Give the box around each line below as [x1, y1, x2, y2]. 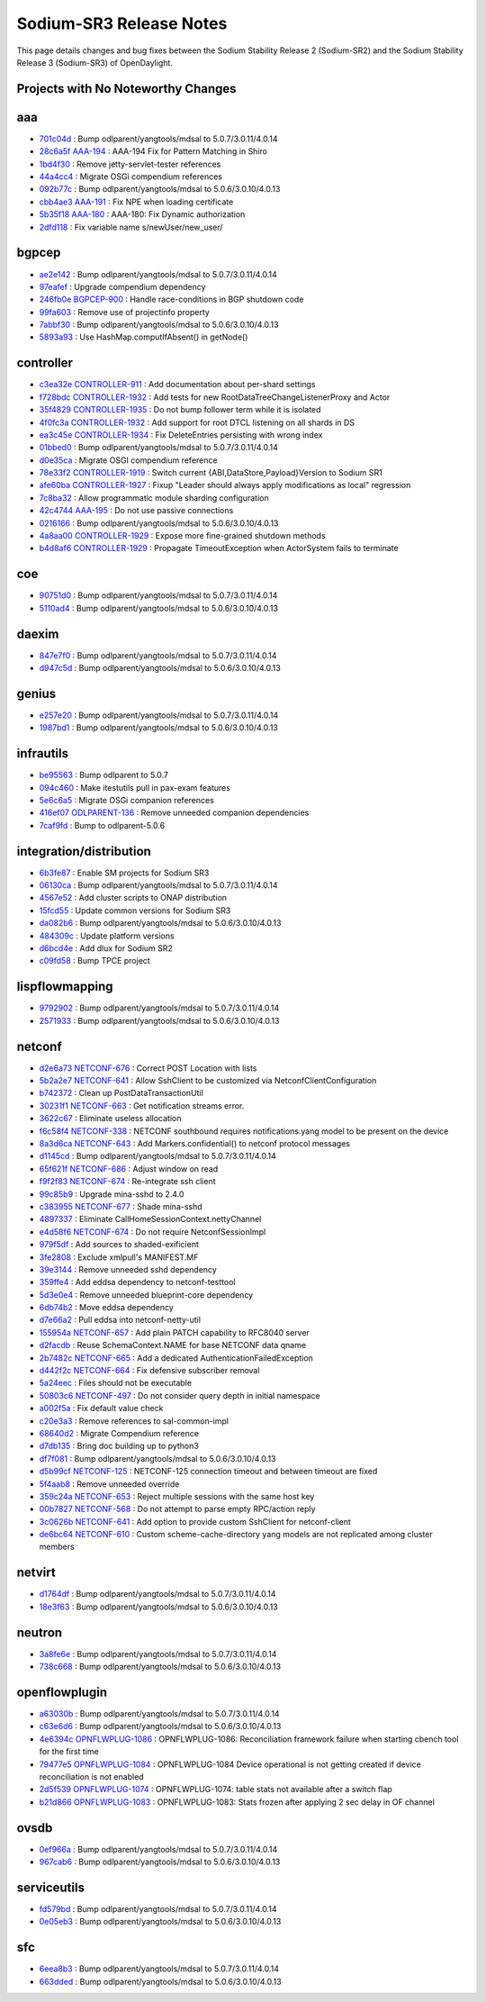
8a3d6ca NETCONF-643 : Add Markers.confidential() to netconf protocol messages [39, 1137, 351, 1148]
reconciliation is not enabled [39, 1771, 144, 1782]
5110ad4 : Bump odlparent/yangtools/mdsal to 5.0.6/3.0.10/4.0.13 [39, 602, 279, 613]
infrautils [16, 746, 69, 761]
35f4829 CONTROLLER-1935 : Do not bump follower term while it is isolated [39, 404, 321, 415]
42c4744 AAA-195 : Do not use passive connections [39, 505, 234, 516]
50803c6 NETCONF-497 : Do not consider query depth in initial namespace [39, 1390, 320, 1400]
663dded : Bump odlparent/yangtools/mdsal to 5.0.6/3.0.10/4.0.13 [39, 1976, 283, 1987]
